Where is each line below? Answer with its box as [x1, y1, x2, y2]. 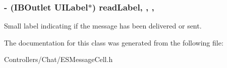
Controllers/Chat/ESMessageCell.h [4, 54, 113, 64]
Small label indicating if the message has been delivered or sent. [4, 20, 202, 31]
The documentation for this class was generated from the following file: [4, 37, 223, 47]
